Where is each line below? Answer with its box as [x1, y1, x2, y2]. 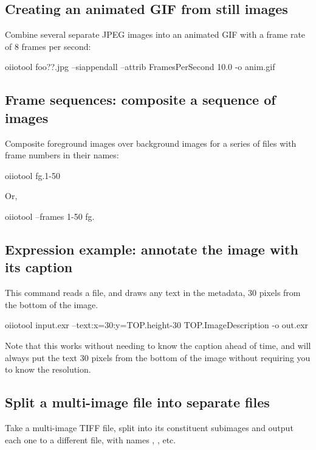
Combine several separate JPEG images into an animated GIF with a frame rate [5, 28, 306, 41]
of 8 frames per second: [5, 40, 91, 52]
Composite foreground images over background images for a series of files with [5, 136, 297, 149]
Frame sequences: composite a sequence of [5, 90, 276, 109]
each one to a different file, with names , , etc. [5, 433, 176, 446]
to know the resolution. [5, 363, 91, 376]
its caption [5, 258, 73, 276]
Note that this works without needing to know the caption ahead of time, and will [5, 339, 311, 351]
